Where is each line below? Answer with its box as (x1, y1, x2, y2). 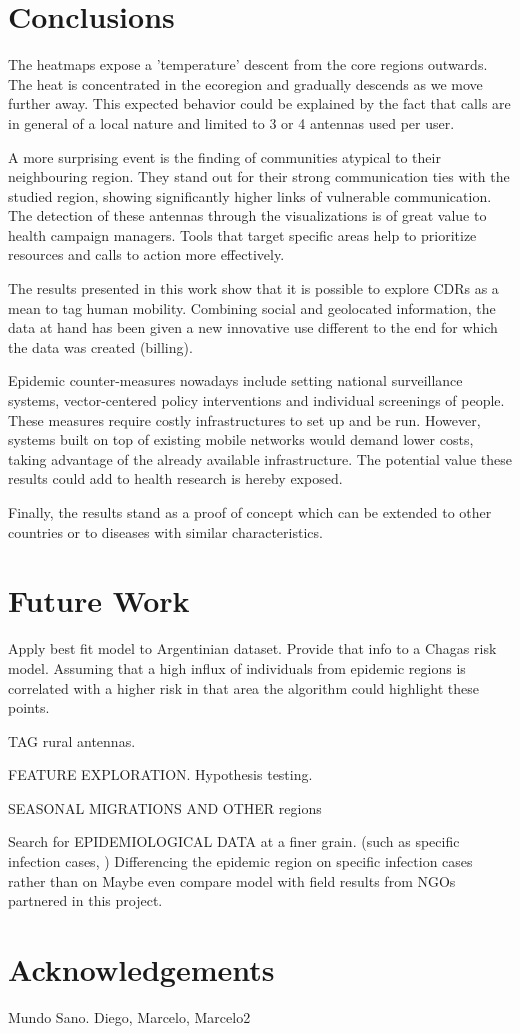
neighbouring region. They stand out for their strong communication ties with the (8, 166, 510, 187)
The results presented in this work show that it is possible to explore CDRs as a (8, 278, 499, 299)
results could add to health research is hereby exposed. (8, 468, 343, 489)
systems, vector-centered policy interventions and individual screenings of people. (8, 390, 505, 411)
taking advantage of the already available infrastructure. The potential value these (8, 448, 512, 469)
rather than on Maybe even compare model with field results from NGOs (8, 870, 456, 891)
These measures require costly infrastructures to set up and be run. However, (8, 409, 481, 430)
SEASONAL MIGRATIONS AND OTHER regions (8, 797, 322, 818)
